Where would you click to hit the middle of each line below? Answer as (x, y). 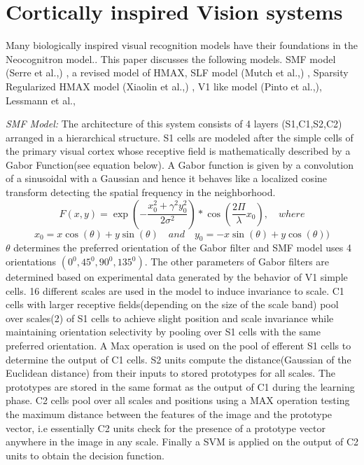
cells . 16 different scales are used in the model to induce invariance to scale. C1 (175, 290)
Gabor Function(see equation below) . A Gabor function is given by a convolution (180, 164)
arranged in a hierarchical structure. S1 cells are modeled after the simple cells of (180, 137)
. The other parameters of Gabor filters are (237, 262)
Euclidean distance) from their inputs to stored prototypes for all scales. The (171, 373)
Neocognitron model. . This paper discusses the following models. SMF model (171, 58)
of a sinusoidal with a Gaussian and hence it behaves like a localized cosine (167, 178)
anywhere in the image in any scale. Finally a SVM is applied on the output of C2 (182, 442)
